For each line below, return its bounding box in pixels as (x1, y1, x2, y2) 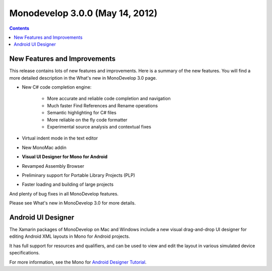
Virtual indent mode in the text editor (22, 135, 98, 141)
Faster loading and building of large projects (22, 181, 114, 187)
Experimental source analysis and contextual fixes (47, 123, 151, 129)
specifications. (9, 250, 40, 256)
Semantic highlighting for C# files (47, 110, 117, 116)
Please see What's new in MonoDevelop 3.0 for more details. (9, 200, 136, 206)
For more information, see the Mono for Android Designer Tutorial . (9, 259, 147, 265)
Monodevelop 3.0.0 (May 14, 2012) (9, 8, 158, 19)
